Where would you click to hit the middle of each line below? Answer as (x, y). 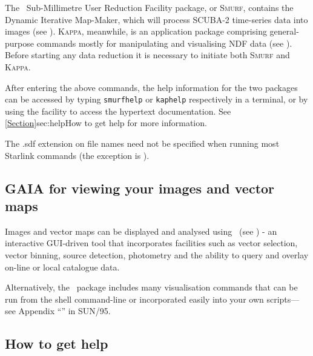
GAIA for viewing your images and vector (140, 188)
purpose (19, 43)
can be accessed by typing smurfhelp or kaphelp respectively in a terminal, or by (156, 99)
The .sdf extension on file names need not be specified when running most (142, 143)
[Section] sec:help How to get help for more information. (106, 123)
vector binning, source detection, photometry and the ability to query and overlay (157, 254)
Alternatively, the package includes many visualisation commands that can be (151, 287)
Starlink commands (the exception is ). (77, 155)
